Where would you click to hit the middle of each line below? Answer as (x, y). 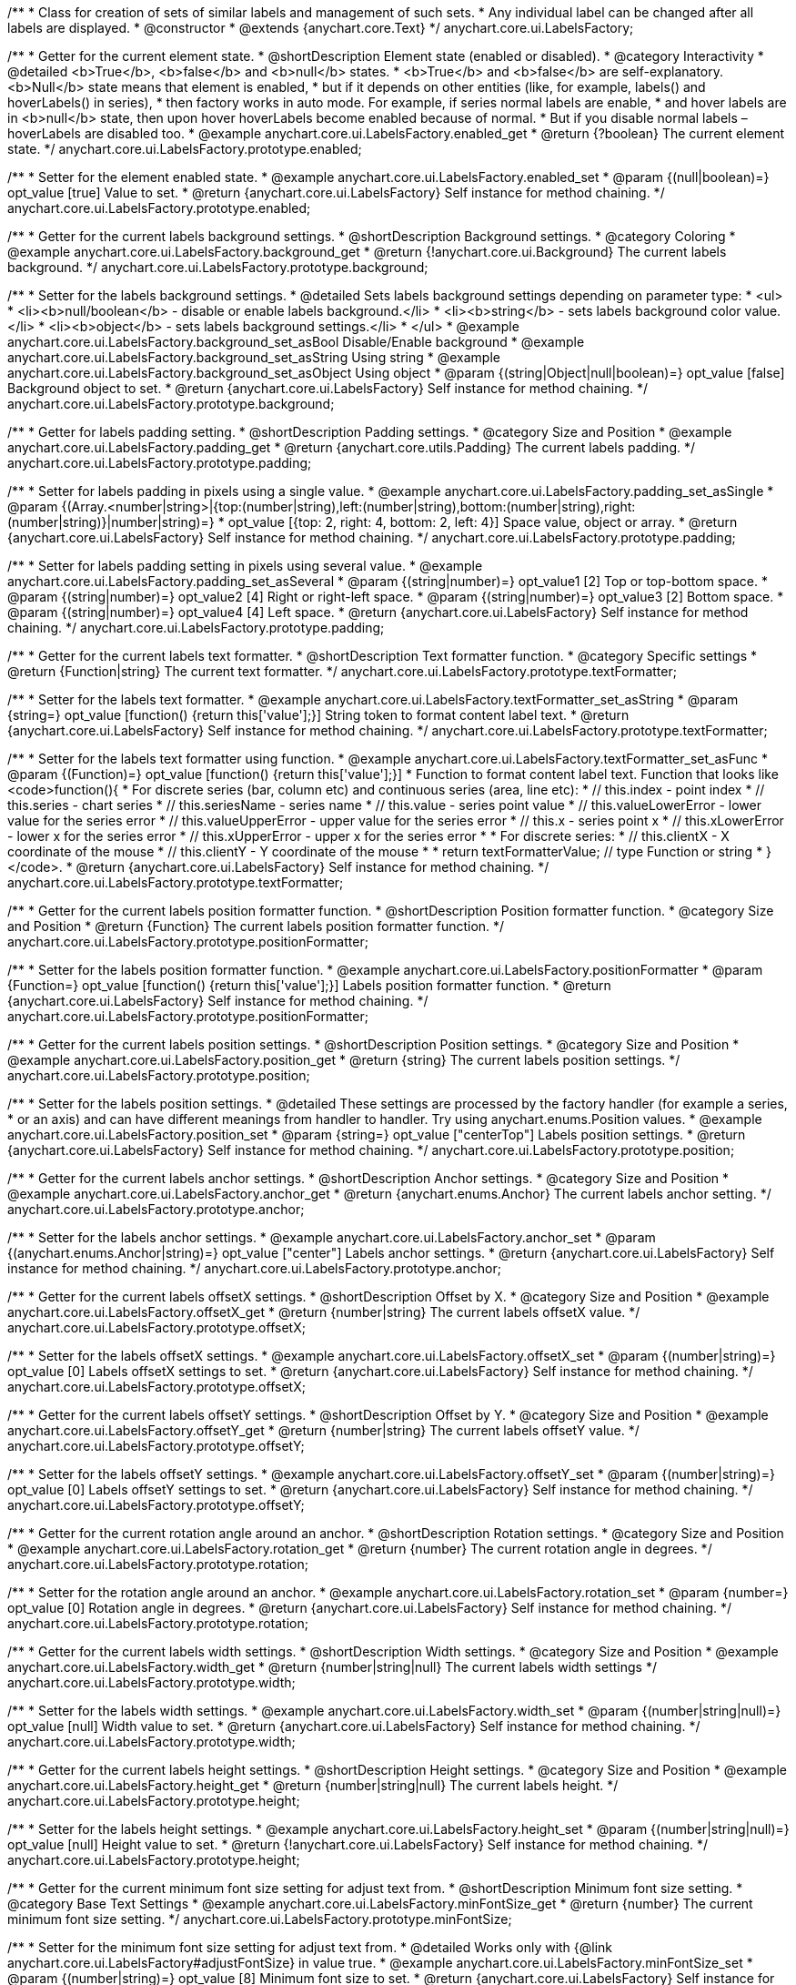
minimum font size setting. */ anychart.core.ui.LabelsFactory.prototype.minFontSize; (260, 1919)
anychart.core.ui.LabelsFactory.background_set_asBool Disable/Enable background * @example (296, 342)
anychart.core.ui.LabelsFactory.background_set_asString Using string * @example (254, 357)
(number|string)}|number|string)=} (111, 522)
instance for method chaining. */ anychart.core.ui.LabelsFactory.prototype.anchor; (254, 1268)
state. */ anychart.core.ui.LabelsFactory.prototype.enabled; (185, 149)
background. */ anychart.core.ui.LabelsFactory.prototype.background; (218, 267)
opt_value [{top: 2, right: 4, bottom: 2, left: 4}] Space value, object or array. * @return (483, 522)
